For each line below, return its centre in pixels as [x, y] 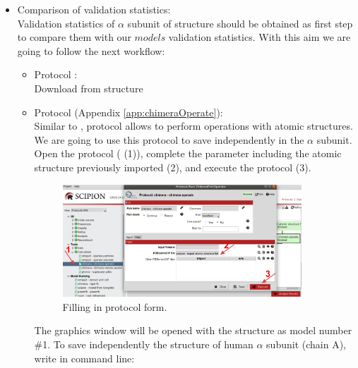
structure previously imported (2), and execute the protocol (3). [173, 167]
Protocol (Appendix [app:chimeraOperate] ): [129, 112]
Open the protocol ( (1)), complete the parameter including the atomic [188, 153]
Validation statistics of [66, 23]
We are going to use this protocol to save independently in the [169, 139]
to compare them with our [74, 37]
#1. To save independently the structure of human [144, 344]
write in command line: [84, 358]
